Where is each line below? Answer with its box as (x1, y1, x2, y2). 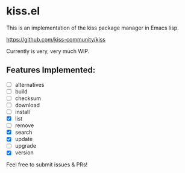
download (14, 101, 40, 109)
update (14, 136, 33, 143)
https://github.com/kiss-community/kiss (6, 36, 105, 43)
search (14, 128, 33, 136)
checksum (14, 95, 41, 102)
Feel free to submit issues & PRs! (6, 161, 88, 168)
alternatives (14, 81, 45, 88)
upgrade (14, 142, 37, 149)
